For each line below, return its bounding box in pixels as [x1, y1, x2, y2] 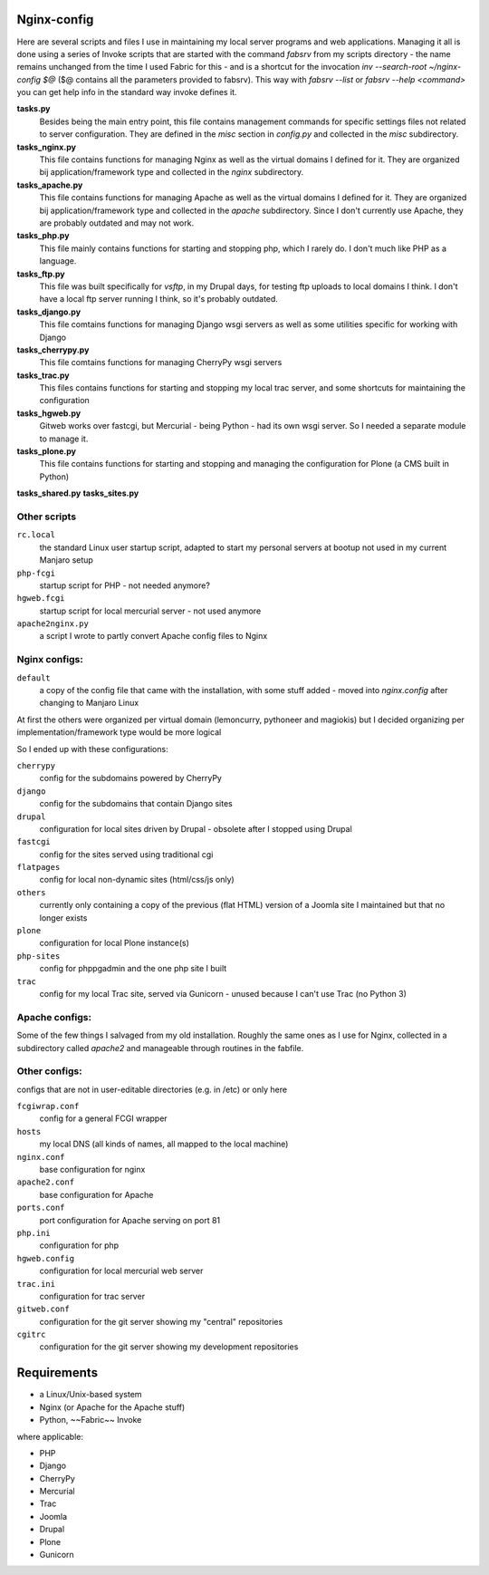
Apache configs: [16, 1010, 92, 1023]
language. [39, 256, 77, 266]
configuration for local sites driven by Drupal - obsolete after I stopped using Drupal [39, 823, 352, 834]
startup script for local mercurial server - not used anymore [39, 605, 262, 616]
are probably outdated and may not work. [39, 217, 195, 228]
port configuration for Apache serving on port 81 [39, 1214, 221, 1225]
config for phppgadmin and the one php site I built [39, 963, 227, 974]
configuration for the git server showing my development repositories [39, 1341, 299, 1352]
